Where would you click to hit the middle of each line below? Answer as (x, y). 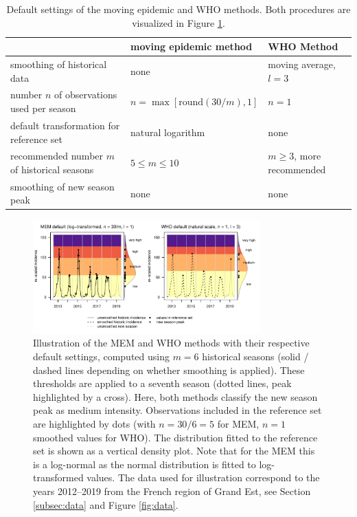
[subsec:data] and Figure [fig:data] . (106, 504)
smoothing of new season (62, 186)
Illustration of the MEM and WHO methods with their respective (171, 343)
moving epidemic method (191, 46)
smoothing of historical (59, 64)
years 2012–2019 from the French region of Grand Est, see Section (172, 491)
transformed (58, 477)
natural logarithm (168, 132)
